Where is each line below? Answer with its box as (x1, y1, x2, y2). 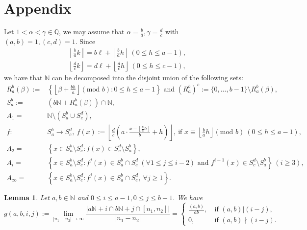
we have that (4, 72, 43, 82)
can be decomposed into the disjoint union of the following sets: (51, 72, 243, 82)
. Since (75, 36, 96, 46)
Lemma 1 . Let (4, 192, 50, 202)
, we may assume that (59, 26, 125, 37)
